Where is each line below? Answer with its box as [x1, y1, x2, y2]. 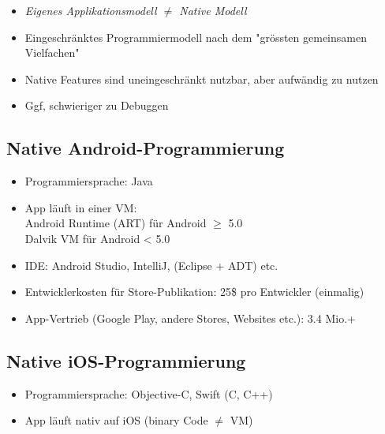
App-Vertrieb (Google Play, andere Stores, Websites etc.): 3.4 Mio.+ [24, 309, 356, 326]
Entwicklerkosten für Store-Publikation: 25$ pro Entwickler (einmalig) [24, 283, 364, 300]
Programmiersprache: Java [24, 173, 153, 189]
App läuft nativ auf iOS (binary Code [24, 412, 208, 428]
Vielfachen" [24, 44, 80, 61]
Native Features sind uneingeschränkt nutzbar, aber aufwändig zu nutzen [24, 70, 379, 87]
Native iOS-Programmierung [6, 348, 246, 372]
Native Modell [179, 2, 247, 18]
